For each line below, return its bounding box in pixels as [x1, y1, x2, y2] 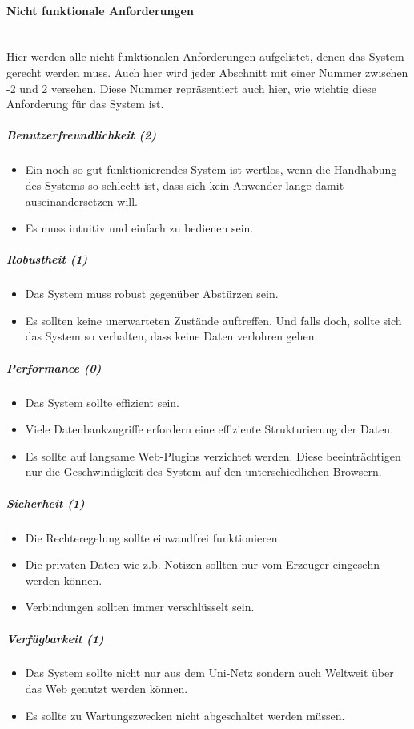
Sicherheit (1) [6, 494, 85, 511]
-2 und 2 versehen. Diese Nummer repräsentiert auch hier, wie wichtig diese [6, 79, 376, 96]
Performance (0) [6, 359, 102, 376]
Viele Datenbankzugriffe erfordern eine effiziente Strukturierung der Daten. [25, 421, 394, 437]
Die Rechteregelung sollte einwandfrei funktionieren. [25, 529, 281, 546]
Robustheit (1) [6, 251, 88, 268]
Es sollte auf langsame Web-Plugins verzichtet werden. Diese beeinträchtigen [25, 447, 401, 464]
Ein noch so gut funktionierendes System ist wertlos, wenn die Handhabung [25, 161, 397, 178]
